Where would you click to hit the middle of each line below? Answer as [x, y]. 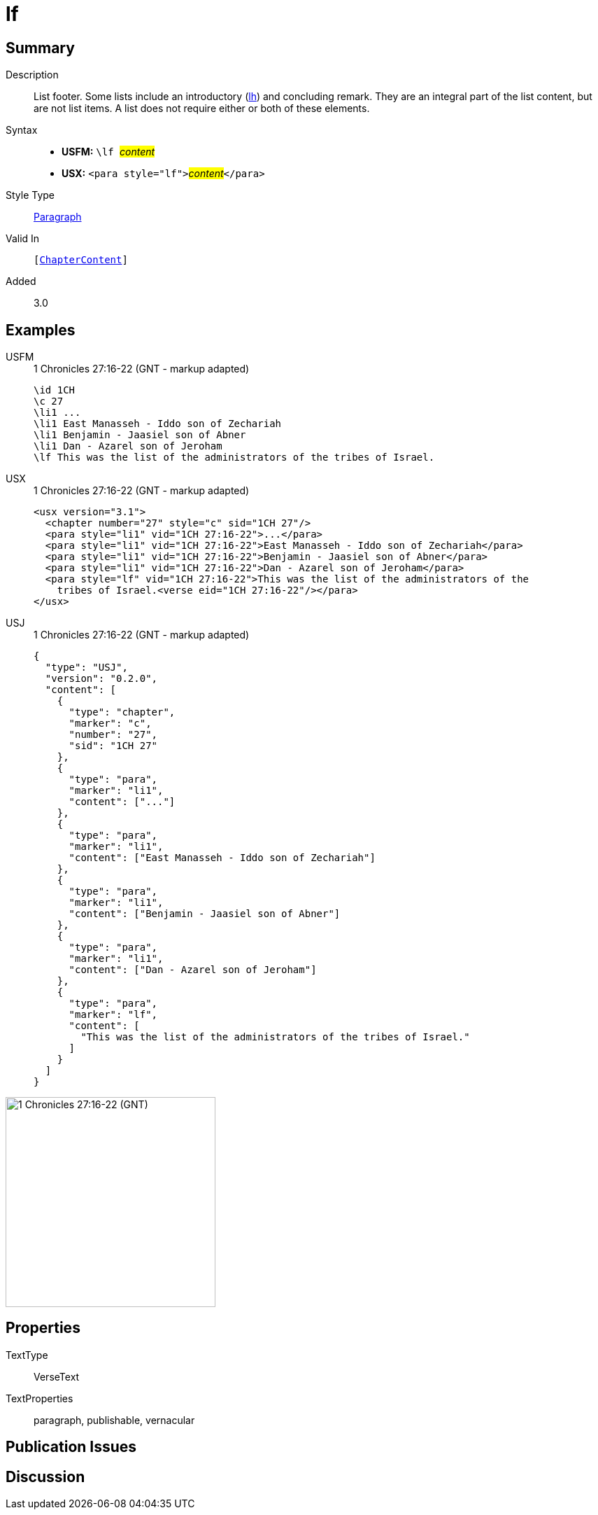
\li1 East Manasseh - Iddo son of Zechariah [158, 424]
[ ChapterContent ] [81, 260]
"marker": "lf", [113, 1015]
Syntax [22, 130]
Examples [41, 330]
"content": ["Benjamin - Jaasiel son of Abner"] [205, 914]
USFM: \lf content [108, 152]
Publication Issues [71, 1447]
